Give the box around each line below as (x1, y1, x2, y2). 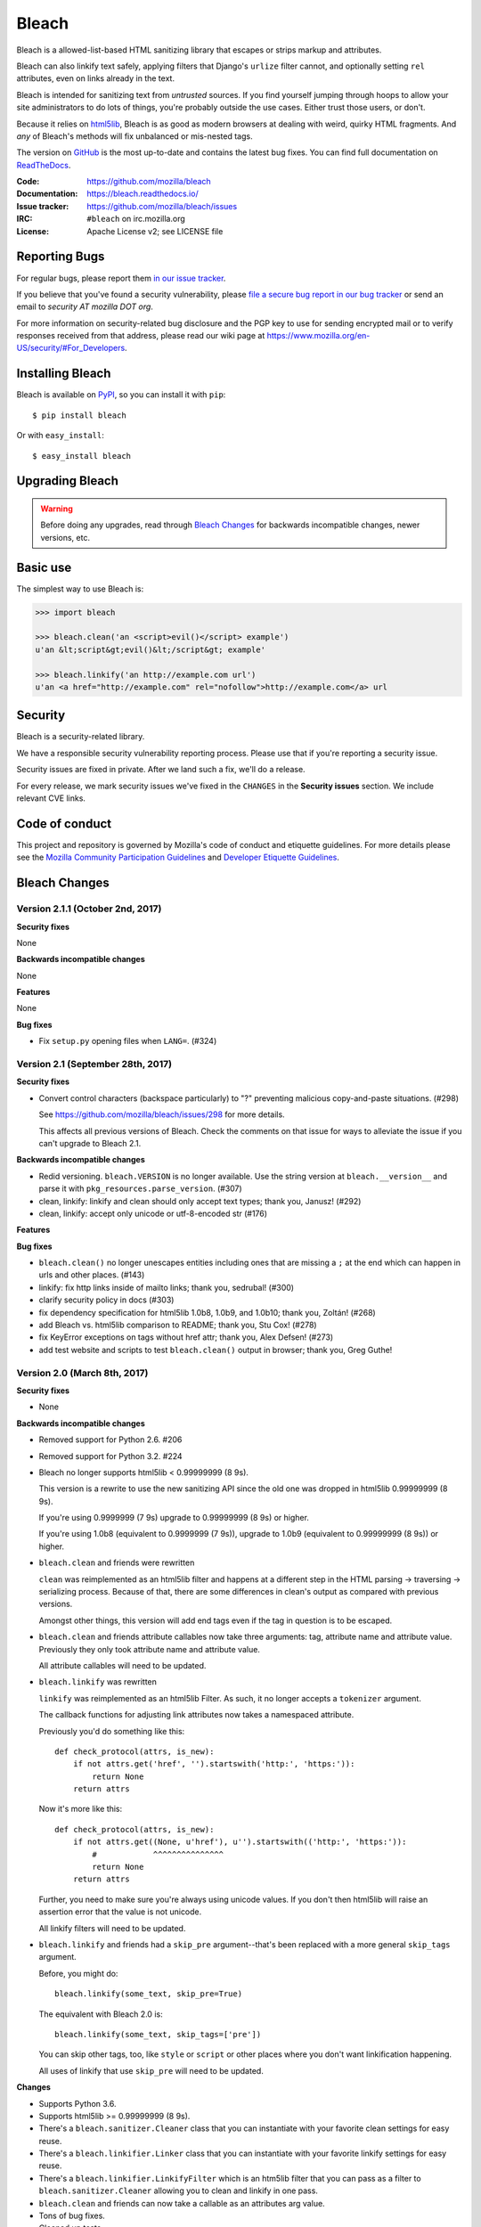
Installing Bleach (16, 366, 111, 381)
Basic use (16, 559, 72, 575)
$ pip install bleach (32, 410, 126, 420)
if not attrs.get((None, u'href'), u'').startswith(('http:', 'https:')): (72, 1837, 407, 1848)
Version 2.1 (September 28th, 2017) (16, 1058, 173, 1070)
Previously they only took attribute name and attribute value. (38, 1644, 260, 1654)
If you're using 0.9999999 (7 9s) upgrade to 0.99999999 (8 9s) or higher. (38, 1513, 309, 1523)
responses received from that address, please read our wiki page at (16, 330, 265, 341)
